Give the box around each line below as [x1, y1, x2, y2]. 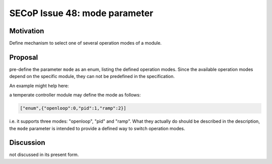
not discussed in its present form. [9, 151, 79, 158]
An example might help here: [9, 83, 69, 89]
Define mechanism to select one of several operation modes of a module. [9, 40, 162, 46]
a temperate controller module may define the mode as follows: [9, 92, 141, 98]
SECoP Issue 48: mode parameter [9, 8, 154, 19]
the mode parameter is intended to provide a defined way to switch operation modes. [9, 125, 185, 131]
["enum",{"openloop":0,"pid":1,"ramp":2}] [20, 106, 126, 111]
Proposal [9, 53, 38, 61]
